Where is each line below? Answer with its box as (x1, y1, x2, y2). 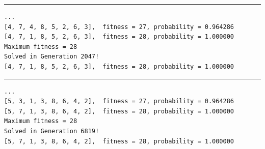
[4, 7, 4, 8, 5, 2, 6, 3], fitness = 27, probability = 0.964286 (4, 23, 234, 31)
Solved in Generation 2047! (4, 53, 99, 61)
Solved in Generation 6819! (4, 127, 99, 135)
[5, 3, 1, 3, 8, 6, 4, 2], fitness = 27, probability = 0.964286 (4, 98, 234, 105)
